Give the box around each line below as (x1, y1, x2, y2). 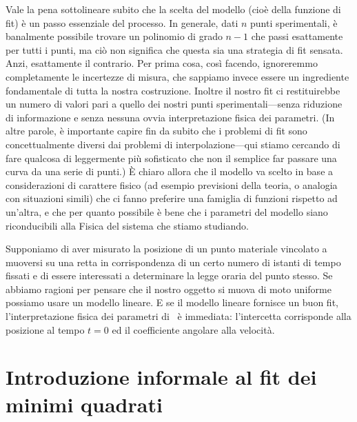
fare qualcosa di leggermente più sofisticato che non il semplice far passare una (6, 150, 337, 165)
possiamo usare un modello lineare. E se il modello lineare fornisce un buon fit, (6, 295, 338, 310)
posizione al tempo (6, 322, 85, 336)
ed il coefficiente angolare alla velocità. (112, 322, 275, 336)
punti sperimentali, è (250, 15, 338, 30)
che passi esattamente (251, 29, 343, 43)
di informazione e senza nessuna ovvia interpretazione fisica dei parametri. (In (6, 110, 335, 124)
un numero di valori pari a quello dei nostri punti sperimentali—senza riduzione (6, 97, 343, 111)
